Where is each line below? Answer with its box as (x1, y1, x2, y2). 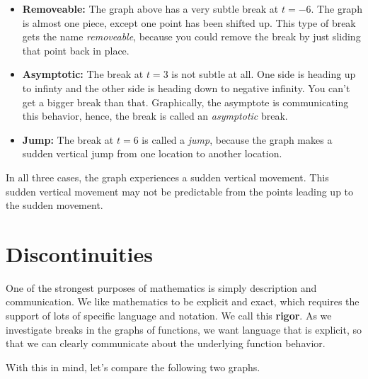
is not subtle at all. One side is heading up (171, 67, 356, 81)
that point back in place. (22, 43, 130, 57)
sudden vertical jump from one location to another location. (22, 146, 282, 161)
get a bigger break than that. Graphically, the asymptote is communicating (22, 94, 349, 109)
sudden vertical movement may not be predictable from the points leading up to (6, 183, 354, 198)
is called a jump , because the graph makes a (142, 132, 333, 147)
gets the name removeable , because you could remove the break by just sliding (22, 29, 361, 44)
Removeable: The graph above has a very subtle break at (22, 1, 279, 16)
